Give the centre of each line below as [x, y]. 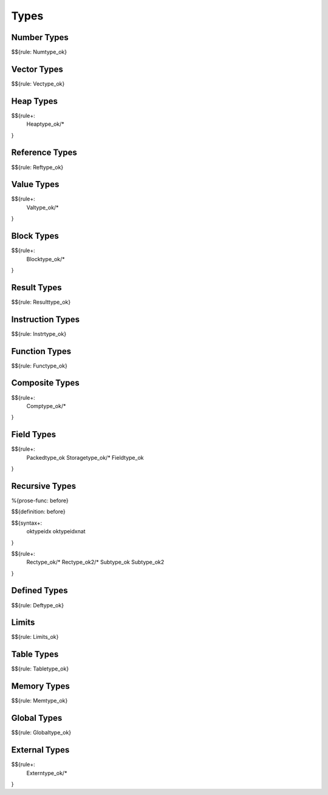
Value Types [35, 184]
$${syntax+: [27, 523]
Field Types [34, 435]
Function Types [41, 351]
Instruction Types [46, 319]
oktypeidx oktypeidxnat [56, 531]
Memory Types [40, 686]
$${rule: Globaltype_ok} [41, 732]
